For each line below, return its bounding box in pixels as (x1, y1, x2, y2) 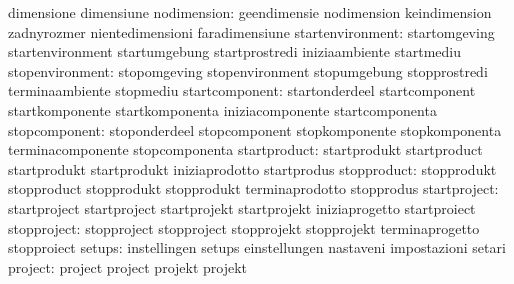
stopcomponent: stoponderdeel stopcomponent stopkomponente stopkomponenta (8, 119, 502, 140)
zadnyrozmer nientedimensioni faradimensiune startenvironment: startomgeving (8, 21, 495, 42)
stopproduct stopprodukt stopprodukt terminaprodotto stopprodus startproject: (8, 178, 499, 199)
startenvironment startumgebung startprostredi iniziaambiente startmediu (8, 41, 461, 62)
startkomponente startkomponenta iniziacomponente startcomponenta (8, 99, 437, 120)
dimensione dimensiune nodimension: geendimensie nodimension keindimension (8, 2, 492, 22)
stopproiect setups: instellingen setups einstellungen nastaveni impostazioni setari (8, 237, 506, 258)
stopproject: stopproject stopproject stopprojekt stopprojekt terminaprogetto (8, 217, 480, 238)
